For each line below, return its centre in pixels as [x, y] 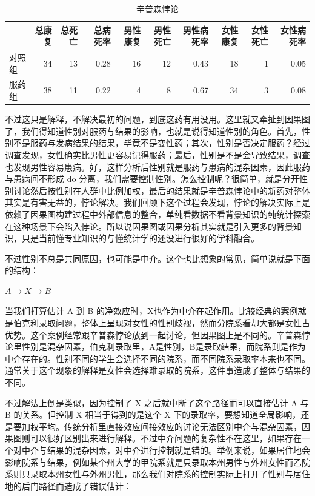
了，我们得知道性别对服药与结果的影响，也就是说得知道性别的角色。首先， [153, 131]
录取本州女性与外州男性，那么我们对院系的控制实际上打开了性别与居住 [170, 474]
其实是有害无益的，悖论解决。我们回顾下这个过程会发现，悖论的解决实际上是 [157, 202]
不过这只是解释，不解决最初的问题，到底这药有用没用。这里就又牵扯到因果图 [157, 119]
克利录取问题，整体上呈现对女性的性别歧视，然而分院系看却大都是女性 [161, 323]
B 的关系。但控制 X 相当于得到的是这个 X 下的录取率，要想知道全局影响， [153, 414]
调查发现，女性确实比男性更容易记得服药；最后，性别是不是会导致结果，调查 [157, 154]
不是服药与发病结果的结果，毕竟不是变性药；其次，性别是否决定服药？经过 [161, 143]
